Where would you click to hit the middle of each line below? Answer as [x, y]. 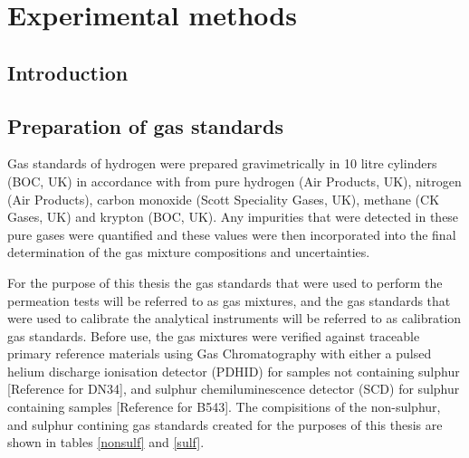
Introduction [68, 72]
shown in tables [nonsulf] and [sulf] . [106, 442]
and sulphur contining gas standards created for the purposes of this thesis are [225, 424]
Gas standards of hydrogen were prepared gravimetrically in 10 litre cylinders [222, 163]
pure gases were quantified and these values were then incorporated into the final [232, 234]
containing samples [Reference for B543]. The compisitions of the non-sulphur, [224, 407]
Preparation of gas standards [146, 125]
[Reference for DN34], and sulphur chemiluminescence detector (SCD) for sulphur [234, 389]
